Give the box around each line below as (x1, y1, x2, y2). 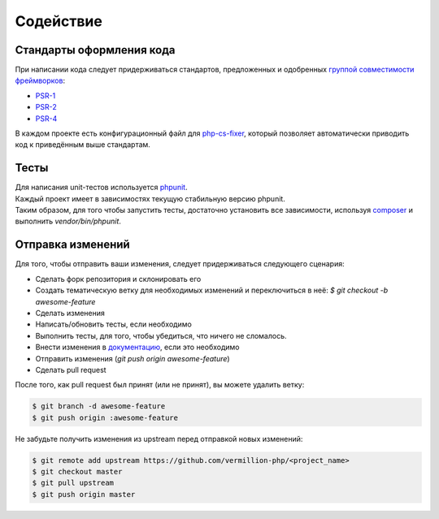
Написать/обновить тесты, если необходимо (35, 319, 193, 329)
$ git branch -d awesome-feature (32, 402, 166, 411)
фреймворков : (15, 76, 65, 85)
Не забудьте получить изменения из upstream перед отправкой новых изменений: (15, 434, 303, 443)
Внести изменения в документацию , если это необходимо (35, 342, 240, 352)
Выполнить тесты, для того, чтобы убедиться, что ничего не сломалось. (35, 331, 288, 340)
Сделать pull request (35, 365, 106, 374)
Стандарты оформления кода (15, 43, 176, 57)
